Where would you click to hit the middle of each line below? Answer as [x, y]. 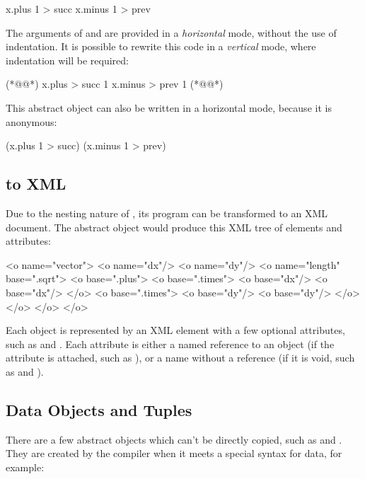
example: [25, 467]
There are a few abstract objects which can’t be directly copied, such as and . [174, 439]
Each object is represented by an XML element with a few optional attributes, [175, 330]
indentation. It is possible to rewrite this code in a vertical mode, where [161, 46]
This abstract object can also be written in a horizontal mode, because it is [169, 107]
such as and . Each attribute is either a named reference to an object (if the [170, 344]
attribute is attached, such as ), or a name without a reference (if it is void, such [180, 358]
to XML [36, 184]
